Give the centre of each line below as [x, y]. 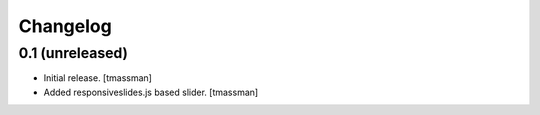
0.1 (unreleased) [73, 53]
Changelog [65, 26]
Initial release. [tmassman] [97, 78]
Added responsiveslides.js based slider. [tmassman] [151, 92]
